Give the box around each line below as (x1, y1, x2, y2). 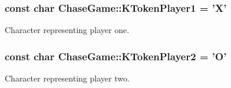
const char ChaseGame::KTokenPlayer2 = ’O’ (5, 48, 227, 63)
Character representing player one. (5, 24, 130, 36)
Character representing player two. (5, 72, 130, 84)
